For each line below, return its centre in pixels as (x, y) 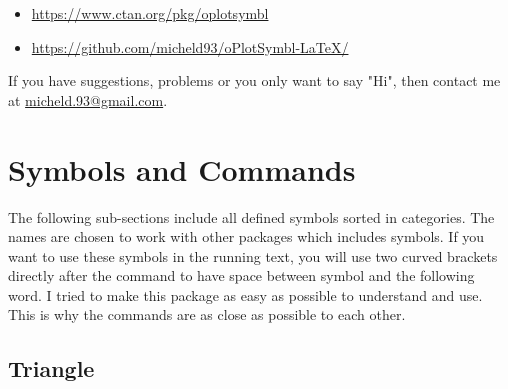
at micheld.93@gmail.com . (88, 99)
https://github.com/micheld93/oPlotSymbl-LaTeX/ (190, 46)
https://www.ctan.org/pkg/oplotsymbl (150, 13)
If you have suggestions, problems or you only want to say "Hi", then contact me (254, 80)
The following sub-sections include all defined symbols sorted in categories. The (251, 216)
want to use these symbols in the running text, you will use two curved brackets (253, 255)
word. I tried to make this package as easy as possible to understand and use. (245, 294)
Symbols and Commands (182, 168)
